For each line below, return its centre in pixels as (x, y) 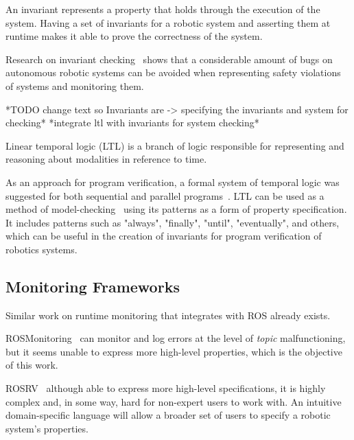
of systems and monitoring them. (75, 85)
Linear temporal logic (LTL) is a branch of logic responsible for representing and (175, 145)
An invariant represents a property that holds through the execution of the (163, 9)
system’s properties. (47, 428)
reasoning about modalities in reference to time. (106, 159)
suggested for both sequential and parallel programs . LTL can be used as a (165, 195)
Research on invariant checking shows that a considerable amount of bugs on (169, 59)
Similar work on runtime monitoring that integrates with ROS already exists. (168, 315)
